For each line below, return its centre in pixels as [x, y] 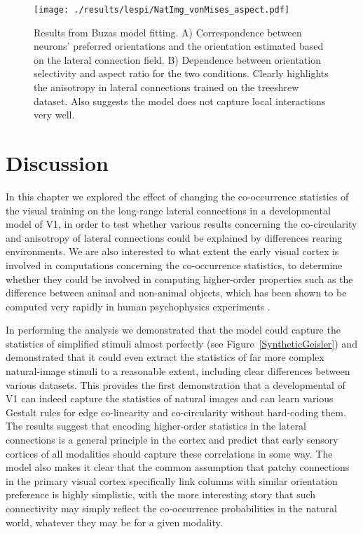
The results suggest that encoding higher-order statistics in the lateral [156, 426]
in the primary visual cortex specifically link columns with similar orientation [172, 480]
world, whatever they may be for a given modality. [114, 522]
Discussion [57, 163]
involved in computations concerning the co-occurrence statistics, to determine [174, 265]
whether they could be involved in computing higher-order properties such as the [179, 279]
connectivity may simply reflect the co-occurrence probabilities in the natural [171, 508]
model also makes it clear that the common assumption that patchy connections [178, 467]
